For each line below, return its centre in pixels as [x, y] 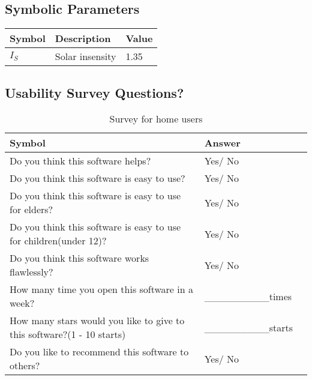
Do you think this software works [79, 258]
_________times [248, 296]
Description [83, 38]
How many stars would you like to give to [97, 321]
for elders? [31, 210]
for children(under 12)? [58, 241]
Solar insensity [85, 56]
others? [25, 366]
